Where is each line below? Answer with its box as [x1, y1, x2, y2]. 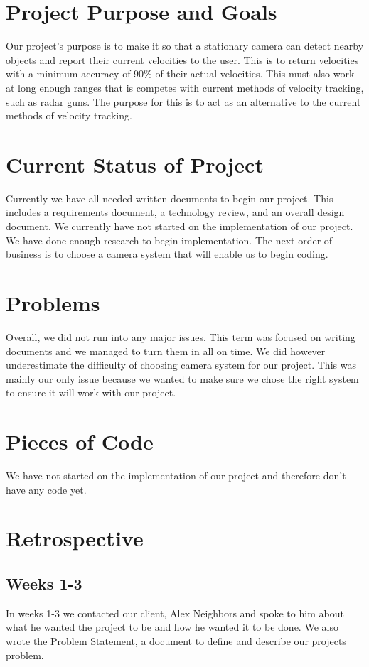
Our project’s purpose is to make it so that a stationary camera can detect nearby [6, 38, 364, 53]
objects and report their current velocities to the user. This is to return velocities [6, 52, 359, 67]
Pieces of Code [6, 427, 154, 456]
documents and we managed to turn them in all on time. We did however [6, 343, 326, 358]
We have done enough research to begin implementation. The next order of [6, 232, 333, 247]
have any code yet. [6, 482, 87, 497]
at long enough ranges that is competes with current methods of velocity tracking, [6, 80, 364, 94]
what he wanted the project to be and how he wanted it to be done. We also [6, 619, 338, 634]
